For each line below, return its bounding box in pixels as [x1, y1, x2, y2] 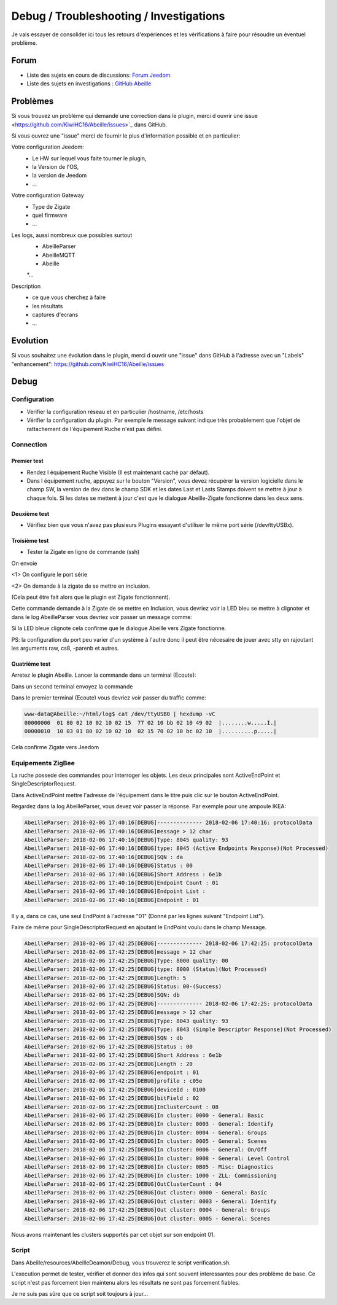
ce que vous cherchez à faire [32, 294, 106, 301]
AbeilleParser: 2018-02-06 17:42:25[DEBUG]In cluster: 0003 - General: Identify [24, 1121, 274, 1128]
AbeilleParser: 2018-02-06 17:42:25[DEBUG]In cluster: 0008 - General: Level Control [24, 1155, 290, 1162]
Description [11, 282, 41, 290]
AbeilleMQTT [42, 251, 76, 259]
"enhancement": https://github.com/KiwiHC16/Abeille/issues [11, 360, 165, 368]
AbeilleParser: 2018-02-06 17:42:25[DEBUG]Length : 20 [24, 1060, 193, 1067]
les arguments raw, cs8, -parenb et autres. [11, 645, 119, 652]
